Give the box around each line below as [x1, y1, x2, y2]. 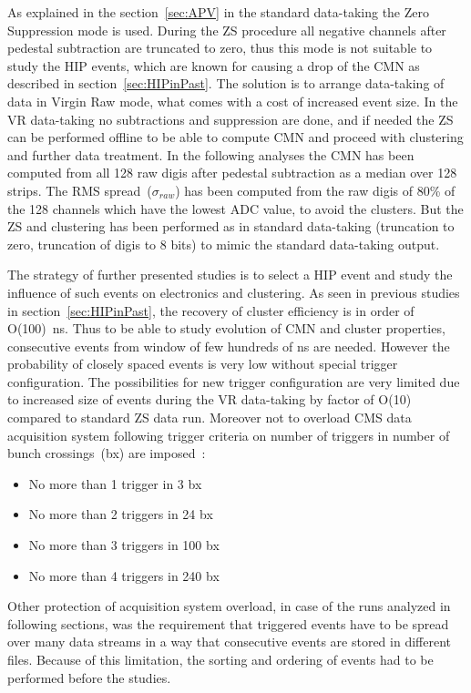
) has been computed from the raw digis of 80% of [175, 180, 456, 199]
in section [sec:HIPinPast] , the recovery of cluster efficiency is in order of [7, 301, 415, 320]
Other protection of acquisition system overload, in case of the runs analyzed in [7, 596, 451, 616]
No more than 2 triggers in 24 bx [28, 504, 213, 524]
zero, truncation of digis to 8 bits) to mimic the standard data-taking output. [7, 234, 440, 253]
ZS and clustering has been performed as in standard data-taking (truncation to [7, 217, 455, 236]
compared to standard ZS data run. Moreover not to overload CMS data [7, 408, 412, 427]
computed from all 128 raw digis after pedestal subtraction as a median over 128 [7, 163, 457, 182]
